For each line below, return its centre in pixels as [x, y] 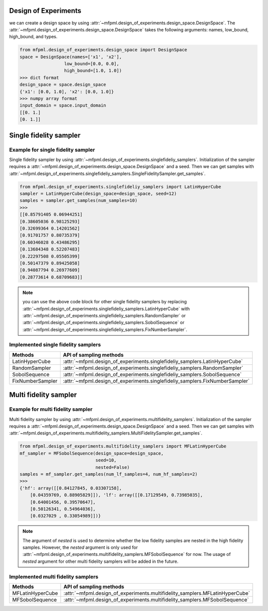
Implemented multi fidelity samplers [54, 577]
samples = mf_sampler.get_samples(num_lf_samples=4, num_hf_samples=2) [109, 474]
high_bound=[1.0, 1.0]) [93, 71]
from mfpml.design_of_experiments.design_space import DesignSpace [103, 50]
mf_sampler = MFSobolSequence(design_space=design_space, [92, 453]
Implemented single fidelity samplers [55, 345]
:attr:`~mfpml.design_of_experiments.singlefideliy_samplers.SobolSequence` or [103, 323]
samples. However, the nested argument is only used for [80, 547]
